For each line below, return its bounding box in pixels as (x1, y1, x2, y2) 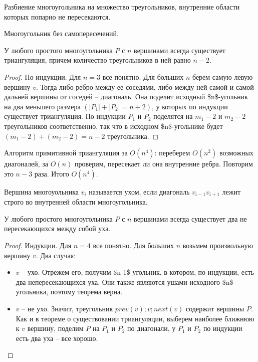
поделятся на (153, 111, 193, 121)
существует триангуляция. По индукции (4, 111, 126, 121)
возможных (219, 147, 253, 158)
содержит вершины (186, 303, 244, 313)
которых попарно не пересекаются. (4, 11, 111, 22)
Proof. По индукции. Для (4, 71, 81, 82)
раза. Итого (34, 168, 69, 178)
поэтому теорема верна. (50, 286, 123, 297)
